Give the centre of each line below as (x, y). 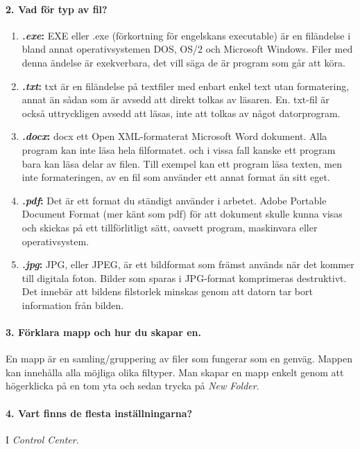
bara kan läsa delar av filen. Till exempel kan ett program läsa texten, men (182, 163)
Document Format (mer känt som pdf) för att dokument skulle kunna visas (182, 214)
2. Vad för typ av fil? (57, 9)
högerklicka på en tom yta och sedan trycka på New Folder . (132, 386)
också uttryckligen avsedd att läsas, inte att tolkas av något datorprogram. (181, 113)
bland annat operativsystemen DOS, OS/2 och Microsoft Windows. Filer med (187, 49)
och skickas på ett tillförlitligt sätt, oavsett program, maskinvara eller (170, 227)
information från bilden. (73, 305)
